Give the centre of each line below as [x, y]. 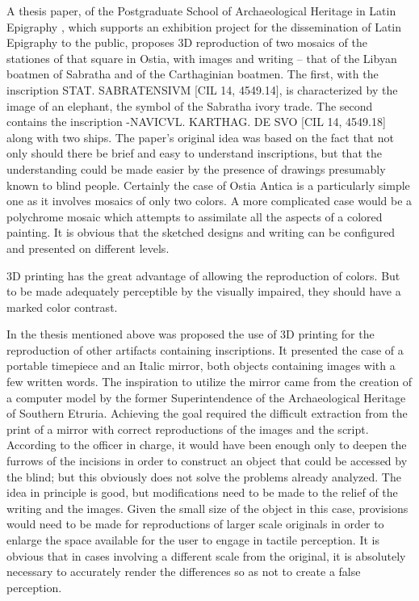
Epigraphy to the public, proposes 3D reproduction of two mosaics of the [187, 42]
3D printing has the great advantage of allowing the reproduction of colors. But [203, 275]
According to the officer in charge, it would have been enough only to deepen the [207, 445]
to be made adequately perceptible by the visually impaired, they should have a [204, 291]
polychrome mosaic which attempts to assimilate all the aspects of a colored [195, 216]
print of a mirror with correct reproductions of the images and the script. [188, 429]
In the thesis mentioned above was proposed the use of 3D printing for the [191, 334]
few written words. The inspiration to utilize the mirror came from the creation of [209, 382]
